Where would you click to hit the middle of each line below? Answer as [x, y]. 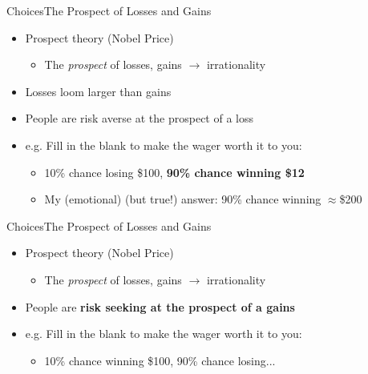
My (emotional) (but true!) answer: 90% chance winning [183, 199]
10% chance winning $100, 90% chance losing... [160, 360]
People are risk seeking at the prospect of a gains [160, 306]
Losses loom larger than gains [98, 91]
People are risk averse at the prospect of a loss [139, 118]
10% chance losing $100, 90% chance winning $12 [174, 172]
